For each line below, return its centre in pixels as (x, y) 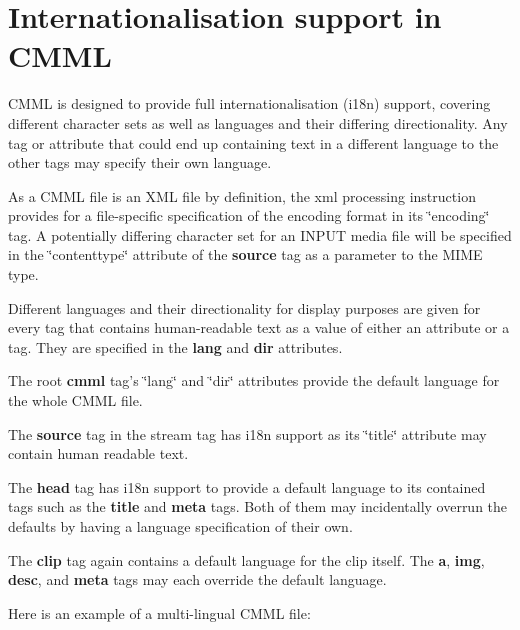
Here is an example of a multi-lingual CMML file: (159, 612)
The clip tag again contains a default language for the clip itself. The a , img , (246, 559)
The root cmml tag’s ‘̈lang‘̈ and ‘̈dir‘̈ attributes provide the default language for (254, 380)
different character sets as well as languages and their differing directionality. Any (258, 122)
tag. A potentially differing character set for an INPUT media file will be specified (260, 234)
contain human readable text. (98, 453)
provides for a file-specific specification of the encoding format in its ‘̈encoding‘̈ (249, 215)
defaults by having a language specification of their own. (180, 526)
